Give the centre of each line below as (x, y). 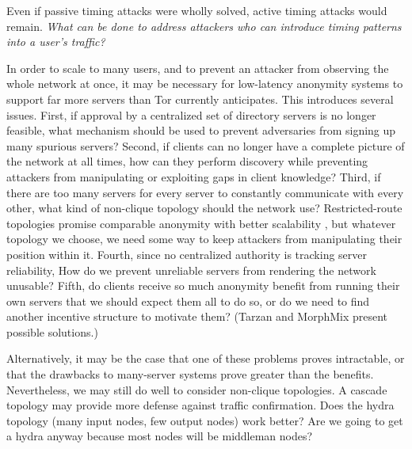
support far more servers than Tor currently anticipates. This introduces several (200, 99)
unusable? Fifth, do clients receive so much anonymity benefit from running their (203, 285)
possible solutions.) (52, 331)
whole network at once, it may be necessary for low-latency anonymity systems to (205, 84)
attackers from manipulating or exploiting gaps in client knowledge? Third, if (194, 176)
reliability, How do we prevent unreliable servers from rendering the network (191, 270)
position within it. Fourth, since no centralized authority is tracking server (187, 254)
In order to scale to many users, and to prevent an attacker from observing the (198, 68)
